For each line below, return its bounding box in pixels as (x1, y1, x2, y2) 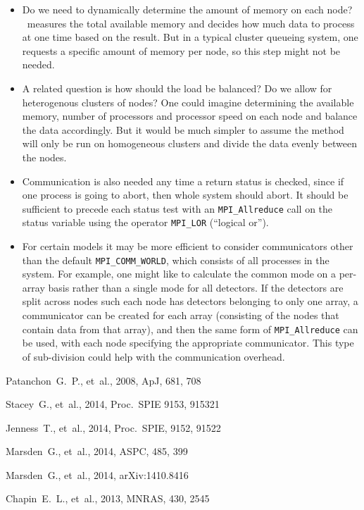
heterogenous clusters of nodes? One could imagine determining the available (22, 94, 354, 109)
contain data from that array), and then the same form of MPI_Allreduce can (22, 321, 358, 336)
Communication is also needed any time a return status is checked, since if (22, 173, 344, 188)
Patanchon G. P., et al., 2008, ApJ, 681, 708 (6, 373, 201, 387)
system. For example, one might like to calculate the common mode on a (22, 266, 337, 281)
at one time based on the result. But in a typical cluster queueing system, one (22, 30, 358, 44)
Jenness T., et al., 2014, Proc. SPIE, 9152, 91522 (6, 420, 221, 435)
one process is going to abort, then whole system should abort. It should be (22, 187, 349, 202)
